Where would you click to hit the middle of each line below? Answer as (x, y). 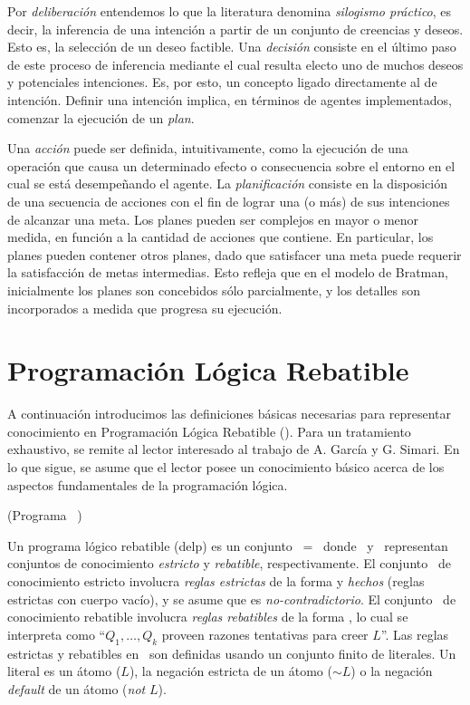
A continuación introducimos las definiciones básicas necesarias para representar (230, 414)
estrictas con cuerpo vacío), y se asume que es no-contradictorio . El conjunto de (232, 599)
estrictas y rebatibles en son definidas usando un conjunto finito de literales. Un (232, 653)
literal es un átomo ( (64, 671)
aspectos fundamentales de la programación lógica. (148, 484)
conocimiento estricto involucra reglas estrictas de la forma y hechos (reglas (216, 580)
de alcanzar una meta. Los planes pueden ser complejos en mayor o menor (213, 219)
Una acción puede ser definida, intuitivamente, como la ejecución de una (208, 148)
